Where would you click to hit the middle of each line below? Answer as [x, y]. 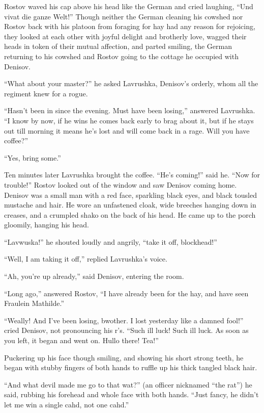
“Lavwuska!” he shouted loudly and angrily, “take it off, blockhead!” [111, 241]
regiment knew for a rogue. [46, 93]
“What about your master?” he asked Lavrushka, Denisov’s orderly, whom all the [131, 83]
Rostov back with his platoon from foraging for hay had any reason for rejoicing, [130, 26]
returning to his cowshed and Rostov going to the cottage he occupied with [121, 56]
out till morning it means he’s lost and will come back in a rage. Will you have [127, 130]
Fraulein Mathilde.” [34, 303]
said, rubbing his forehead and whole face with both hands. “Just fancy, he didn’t [131, 394]
